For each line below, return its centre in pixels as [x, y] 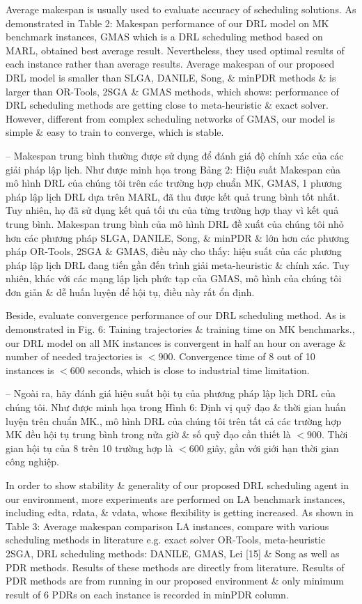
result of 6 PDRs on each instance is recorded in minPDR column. [147, 594]
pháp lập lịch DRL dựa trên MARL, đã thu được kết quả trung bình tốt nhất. [173, 196]
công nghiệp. [33, 462]
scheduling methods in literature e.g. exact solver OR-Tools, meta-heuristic [166, 540]
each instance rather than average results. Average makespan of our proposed [170, 64]
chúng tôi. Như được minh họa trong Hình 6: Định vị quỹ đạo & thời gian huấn [176, 407]
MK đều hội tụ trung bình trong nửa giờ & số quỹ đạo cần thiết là [148, 434]
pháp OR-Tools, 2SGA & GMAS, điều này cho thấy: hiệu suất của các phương [174, 251]
